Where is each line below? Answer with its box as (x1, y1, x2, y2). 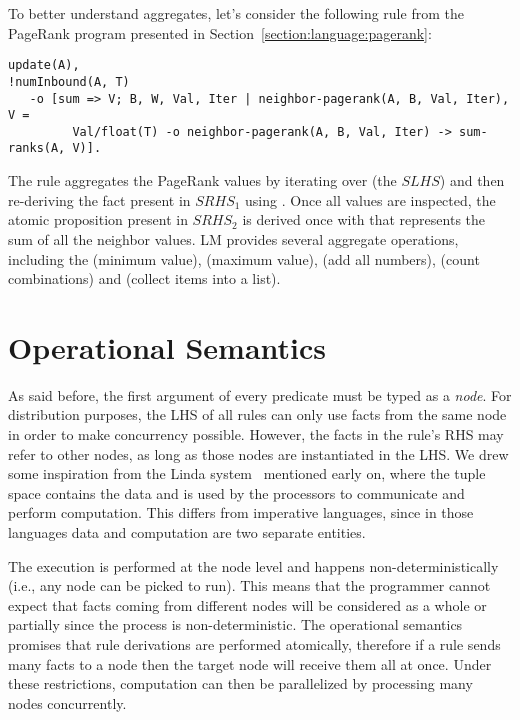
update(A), (8, 58, 80, 73)
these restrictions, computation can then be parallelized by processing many (8, 673, 473, 694)
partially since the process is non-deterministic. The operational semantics (8, 614, 463, 635)
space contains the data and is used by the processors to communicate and (8, 482, 465, 503)
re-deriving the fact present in (8, 189, 191, 210)
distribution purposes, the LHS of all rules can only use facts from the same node (8, 404, 507, 425)
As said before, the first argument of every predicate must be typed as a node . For (8, 384, 512, 405)
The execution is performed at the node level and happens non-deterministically (8, 555, 499, 576)
